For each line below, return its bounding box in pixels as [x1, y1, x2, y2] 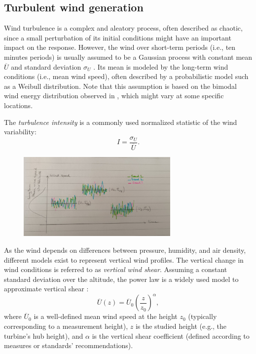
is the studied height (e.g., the [135, 321, 227, 331]
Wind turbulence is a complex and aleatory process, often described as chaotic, [4, 23, 243, 33]
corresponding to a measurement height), [4, 321, 128, 331]
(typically [188, 311, 217, 321]
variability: [4, 126, 37, 137]
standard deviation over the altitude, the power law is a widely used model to [4, 274, 239, 284]
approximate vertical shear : [4, 283, 89, 294]
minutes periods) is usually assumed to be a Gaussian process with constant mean [4, 51, 253, 62]
